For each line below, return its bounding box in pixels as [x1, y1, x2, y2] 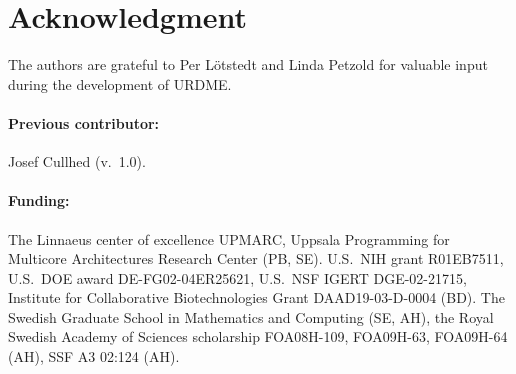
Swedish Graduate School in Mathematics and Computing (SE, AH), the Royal [8, 306, 494, 327]
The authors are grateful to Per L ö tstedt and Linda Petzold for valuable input [8, 54, 488, 75]
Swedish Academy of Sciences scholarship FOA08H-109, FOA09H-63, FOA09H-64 [8, 326, 508, 347]
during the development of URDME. [8, 73, 232, 94]
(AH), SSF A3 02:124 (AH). [8, 346, 180, 367]
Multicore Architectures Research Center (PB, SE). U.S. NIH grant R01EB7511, [8, 248, 504, 269]
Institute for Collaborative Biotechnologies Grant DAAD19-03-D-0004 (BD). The [8, 287, 505, 308]
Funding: [8, 190, 70, 211]
